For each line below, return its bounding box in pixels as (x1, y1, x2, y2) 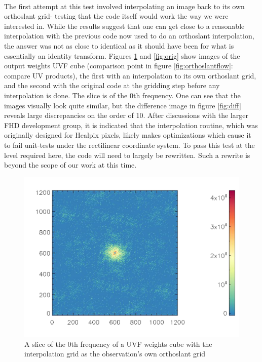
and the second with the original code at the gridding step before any (4, 80, 220, 91)
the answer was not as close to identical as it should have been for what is (4, 40, 234, 51)
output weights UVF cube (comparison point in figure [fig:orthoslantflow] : (4, 60, 233, 71)
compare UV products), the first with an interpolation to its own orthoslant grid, (4, 70, 256, 81)
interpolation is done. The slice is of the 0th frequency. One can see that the (4, 90, 241, 100)
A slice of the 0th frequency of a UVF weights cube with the (24, 338, 212, 349)
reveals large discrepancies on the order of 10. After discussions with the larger (4, 110, 248, 120)
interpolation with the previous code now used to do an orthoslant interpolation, (4, 30, 254, 41)
